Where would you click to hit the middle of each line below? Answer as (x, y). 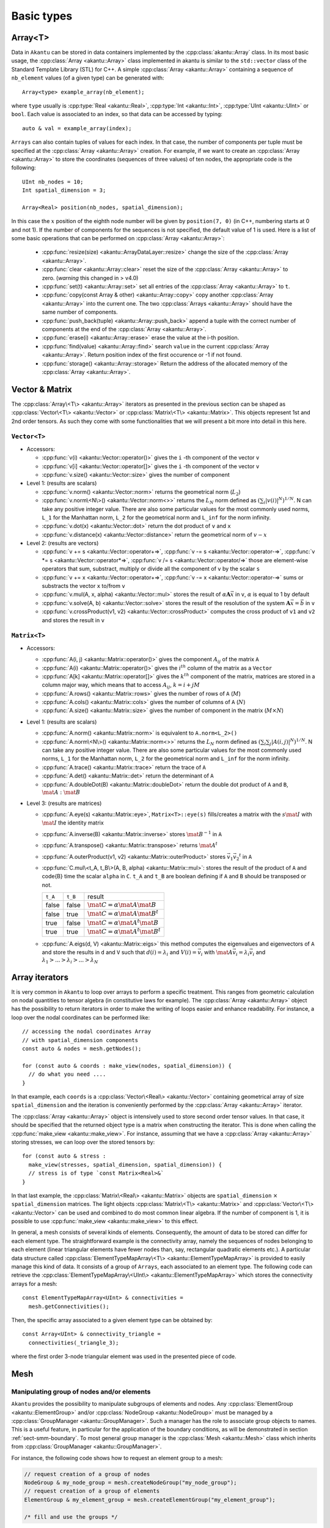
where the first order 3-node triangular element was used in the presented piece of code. (124, 1356)
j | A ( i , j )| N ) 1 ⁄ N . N (291, 742)
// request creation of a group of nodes (87, 1474)
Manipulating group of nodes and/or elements (81, 1392)
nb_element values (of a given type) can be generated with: (88, 78)
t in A (246, 856)
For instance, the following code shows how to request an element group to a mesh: (117, 1458)
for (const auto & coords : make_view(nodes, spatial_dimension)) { (127, 1066)
